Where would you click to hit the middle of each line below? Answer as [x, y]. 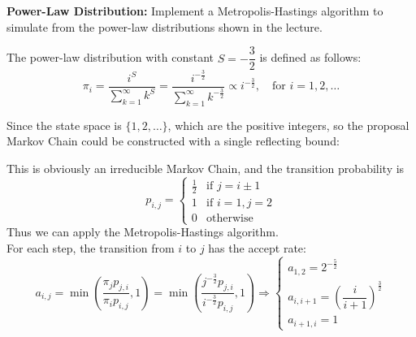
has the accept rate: [257, 247]
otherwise [230, 219]
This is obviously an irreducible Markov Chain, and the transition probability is [206, 168]
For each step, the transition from [91, 247]
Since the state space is [64, 125]
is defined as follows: [310, 57]
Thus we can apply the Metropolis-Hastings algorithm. [143, 232]
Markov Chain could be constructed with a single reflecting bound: [173, 141]
